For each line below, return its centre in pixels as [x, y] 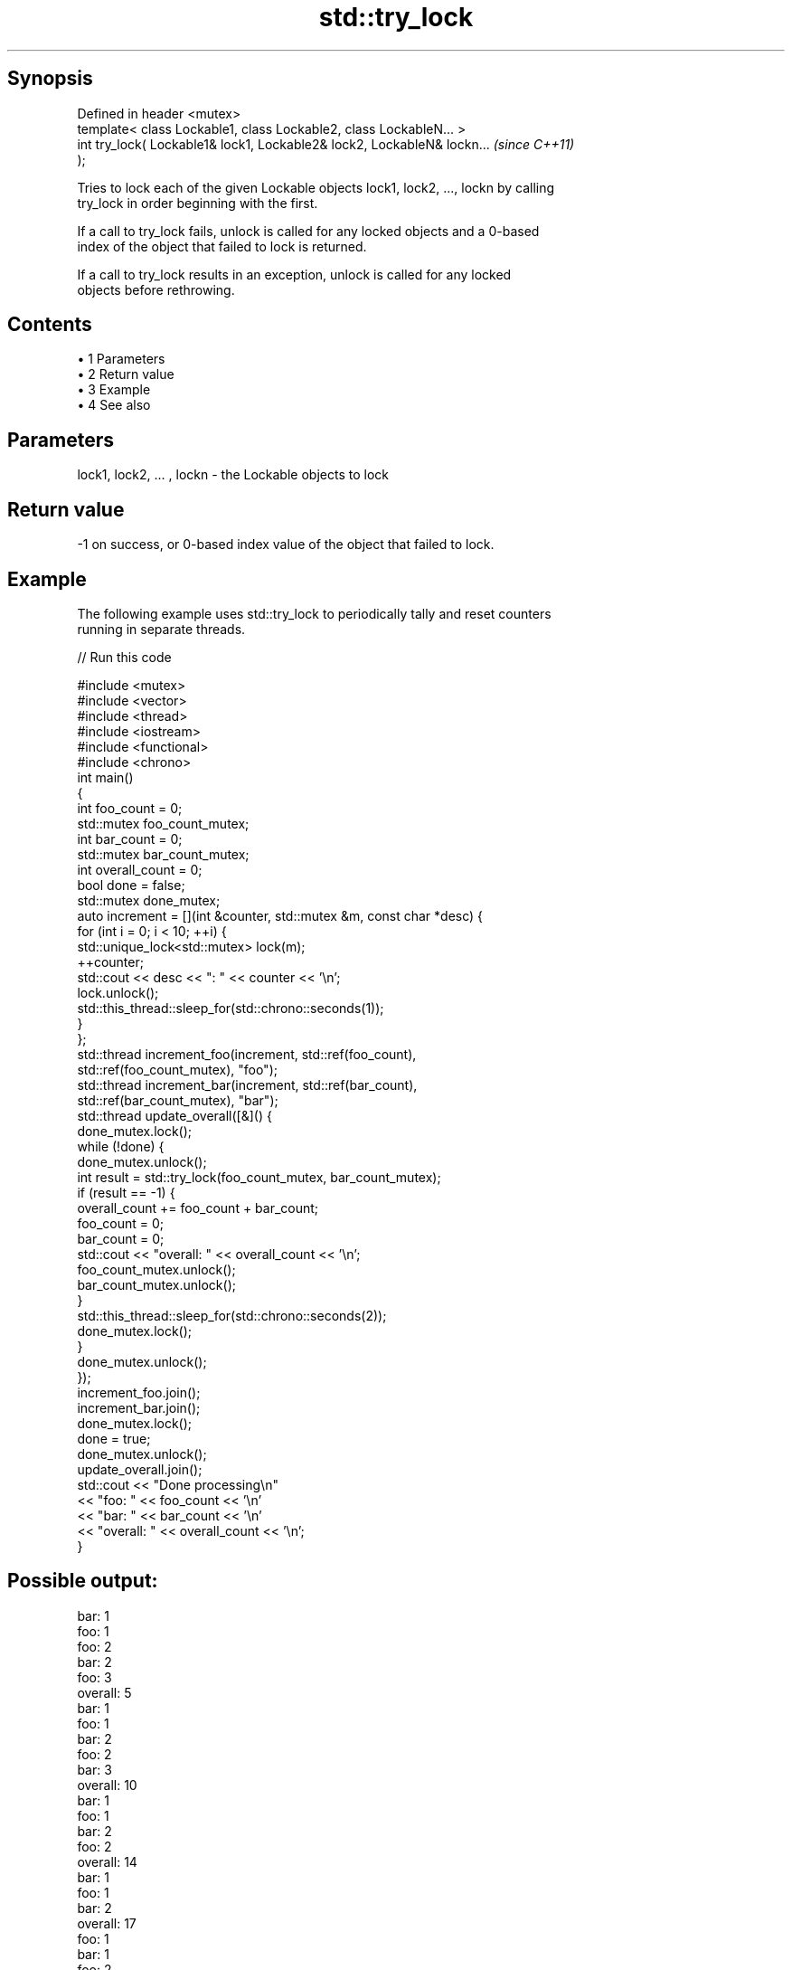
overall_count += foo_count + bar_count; [198, 1208]
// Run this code [124, 657]
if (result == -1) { [126, 1192]
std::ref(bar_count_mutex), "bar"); [178, 1100]
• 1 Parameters [121, 359]
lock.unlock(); [118, 992]
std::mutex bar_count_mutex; [163, 854]
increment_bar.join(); [139, 1407]
